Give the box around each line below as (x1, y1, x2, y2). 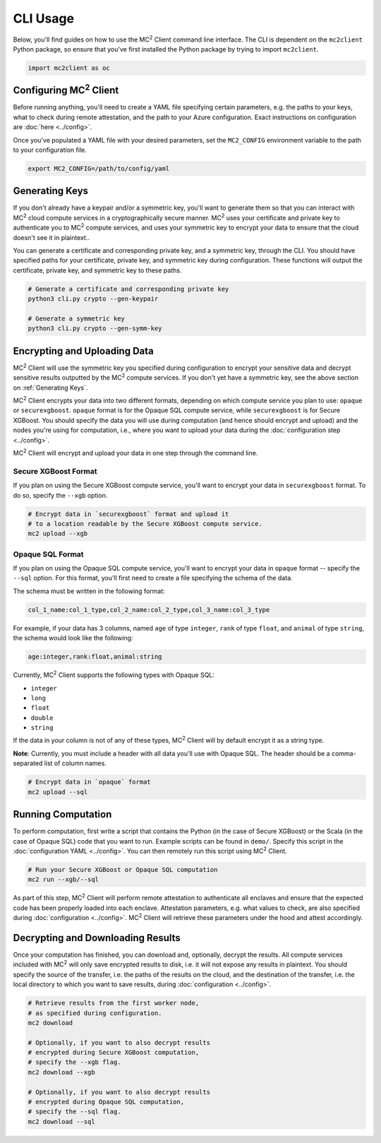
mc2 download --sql (28, 1118, 95, 1125)
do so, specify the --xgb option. (13, 491, 108, 499)
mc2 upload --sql (28, 788, 88, 796)
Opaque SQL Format (13, 549, 84, 559)
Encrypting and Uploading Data (13, 345, 155, 357)
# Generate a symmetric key (28, 314, 125, 323)
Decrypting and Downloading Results (13, 932, 181, 944)
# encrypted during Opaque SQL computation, (28, 1098, 185, 1106)
